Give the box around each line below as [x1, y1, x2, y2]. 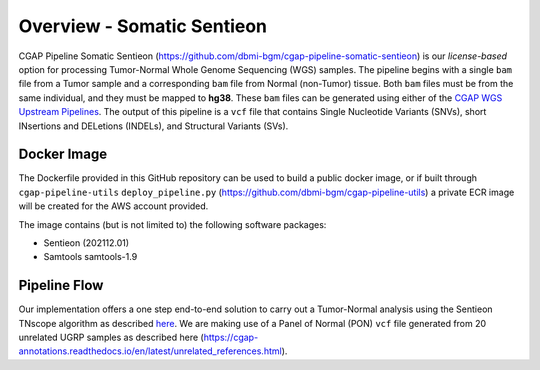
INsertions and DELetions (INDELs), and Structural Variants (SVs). [18, 120, 289, 132]
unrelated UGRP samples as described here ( [18, 331, 204, 344]
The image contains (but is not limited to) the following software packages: [18, 218, 327, 230]
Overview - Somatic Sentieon [18, 15, 268, 37]
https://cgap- [203, 331, 259, 344]
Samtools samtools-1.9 [43, 251, 138, 263]
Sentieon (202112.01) [43, 236, 130, 249]
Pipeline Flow [18, 277, 104, 294]
